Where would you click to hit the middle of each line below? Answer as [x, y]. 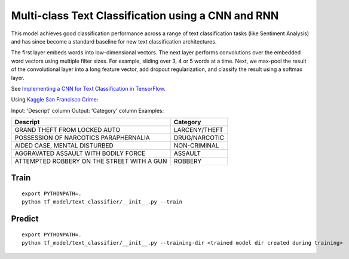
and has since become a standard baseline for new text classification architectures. [114, 41]
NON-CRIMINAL [196, 146]
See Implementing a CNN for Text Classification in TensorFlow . [88, 88]
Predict [25, 219]
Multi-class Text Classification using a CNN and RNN [145, 16]
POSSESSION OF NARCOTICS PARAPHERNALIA [82, 138]
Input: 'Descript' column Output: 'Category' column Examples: [88, 110]
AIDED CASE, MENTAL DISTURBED [64, 146]
